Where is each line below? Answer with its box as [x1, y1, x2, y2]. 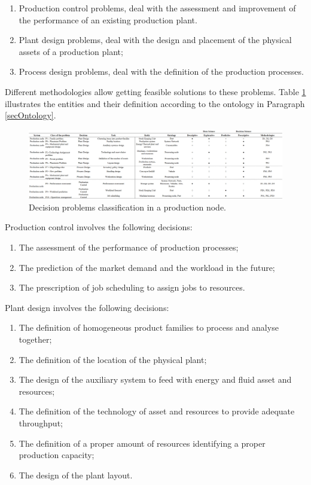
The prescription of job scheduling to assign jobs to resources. [19, 281, 245, 294]
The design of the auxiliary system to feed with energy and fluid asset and [19, 373, 292, 386]
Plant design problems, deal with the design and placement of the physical [19, 33, 292, 46]
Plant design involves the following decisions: [5, 301, 169, 313]
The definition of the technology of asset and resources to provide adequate [19, 405, 295, 417]
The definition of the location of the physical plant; [19, 353, 207, 365]
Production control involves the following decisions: [5, 221, 193, 233]
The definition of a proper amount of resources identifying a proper [19, 437, 266, 449]
